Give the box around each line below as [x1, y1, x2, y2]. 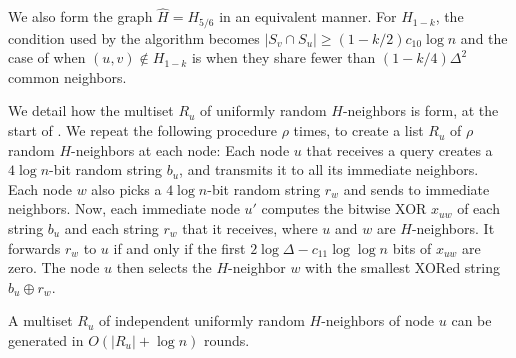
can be [451, 310, 492, 331]
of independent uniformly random [98, 310, 305, 331]
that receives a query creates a [306, 139, 493, 160]
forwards [8, 237, 61, 258]
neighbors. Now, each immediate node [8, 198, 240, 219]
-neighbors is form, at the [342, 100, 499, 121]
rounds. [203, 329, 250, 350]
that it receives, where [182, 218, 318, 239]
